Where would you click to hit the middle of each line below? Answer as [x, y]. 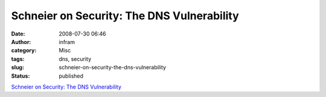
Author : [21, 42]
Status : [21, 76]
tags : [18, 59]
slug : [18, 67]
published [71, 76]
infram [67, 42]
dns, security [75, 59]
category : [24, 51]
